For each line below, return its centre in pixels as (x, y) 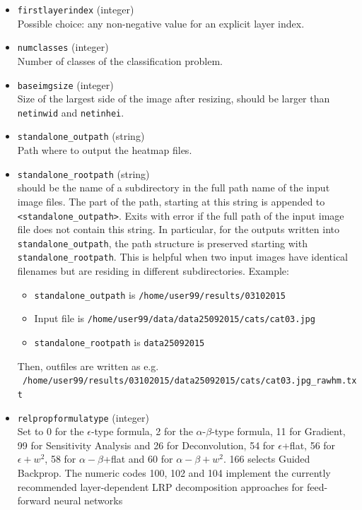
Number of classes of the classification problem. (120, 60)
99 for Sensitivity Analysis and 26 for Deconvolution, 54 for (146, 445)
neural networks (88, 500)
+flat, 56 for (309, 445)
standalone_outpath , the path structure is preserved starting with (162, 243)
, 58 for (60, 459)
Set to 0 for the (51, 431)
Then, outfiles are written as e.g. (88, 366)
